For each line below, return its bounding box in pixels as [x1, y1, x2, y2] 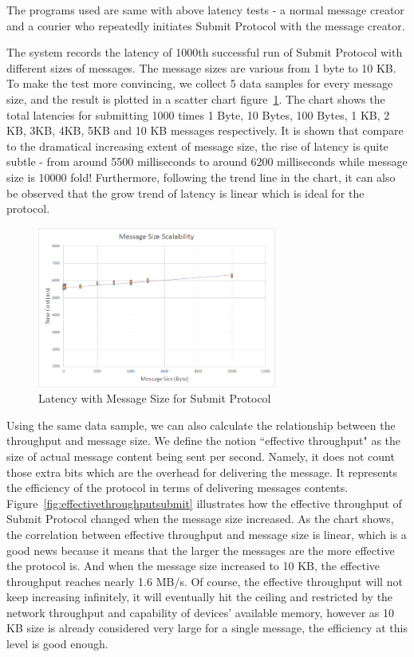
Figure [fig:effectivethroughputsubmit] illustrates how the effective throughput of [6, 494, 402, 511]
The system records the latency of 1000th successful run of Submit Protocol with [6, 44, 403, 61]
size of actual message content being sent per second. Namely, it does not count [6, 447, 395, 464]
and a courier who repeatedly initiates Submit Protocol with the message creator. [6, 17, 405, 33]
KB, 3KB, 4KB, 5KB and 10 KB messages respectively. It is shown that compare [6, 122, 404, 139]
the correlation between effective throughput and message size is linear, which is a [6, 525, 407, 542]
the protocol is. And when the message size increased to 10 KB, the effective [6, 557, 380, 574]
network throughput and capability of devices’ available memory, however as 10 [6, 604, 395, 620]
